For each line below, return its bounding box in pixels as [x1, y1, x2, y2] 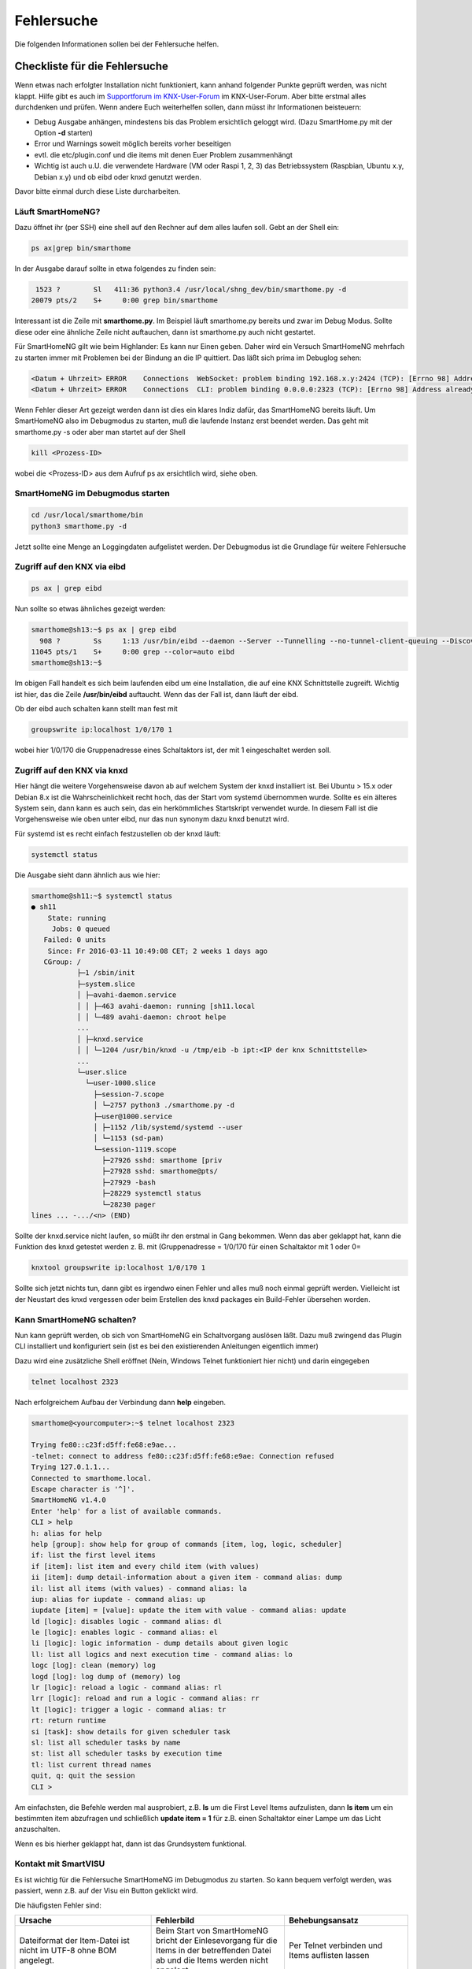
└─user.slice [76, 1067, 127, 1077]
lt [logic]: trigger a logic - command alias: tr [31, 1705, 227, 1714]
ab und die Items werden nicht [156, 1955, 269, 1966]
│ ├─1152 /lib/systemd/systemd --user [93, 1122, 243, 1132]
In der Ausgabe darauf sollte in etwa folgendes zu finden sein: [14, 264, 216, 273]
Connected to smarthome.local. [31, 1474, 153, 1482]
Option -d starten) [34, 128, 94, 138]
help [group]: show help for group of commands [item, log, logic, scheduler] [31, 1540, 342, 1548]
